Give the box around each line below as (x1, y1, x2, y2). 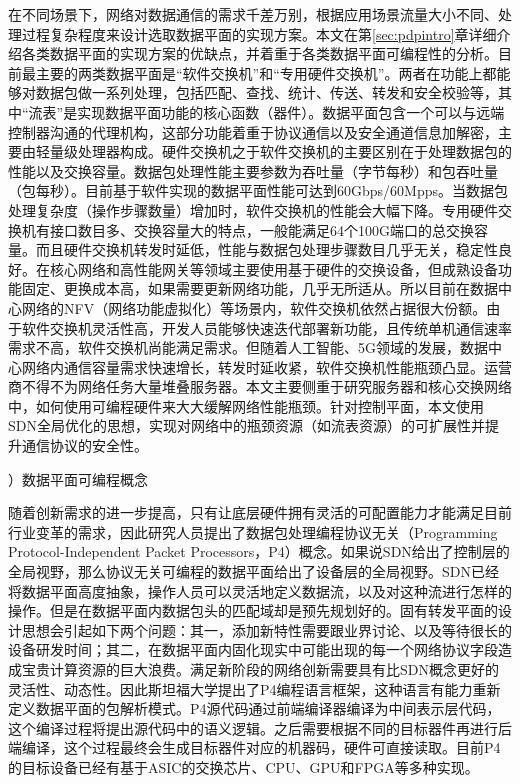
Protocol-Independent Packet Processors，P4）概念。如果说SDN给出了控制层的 (8, 541, 510, 562)
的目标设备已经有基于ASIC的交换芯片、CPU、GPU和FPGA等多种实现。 (8, 756, 479, 777)
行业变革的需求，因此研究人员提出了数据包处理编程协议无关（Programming (8, 521, 498, 542)
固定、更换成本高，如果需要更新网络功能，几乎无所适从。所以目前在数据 (21, 278, 498, 299)
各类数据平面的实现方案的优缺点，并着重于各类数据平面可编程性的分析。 (21, 43, 498, 64)
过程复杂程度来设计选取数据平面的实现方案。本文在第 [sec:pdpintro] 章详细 (21, 23, 497, 44)
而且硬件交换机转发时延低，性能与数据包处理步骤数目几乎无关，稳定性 (35, 239, 498, 260)
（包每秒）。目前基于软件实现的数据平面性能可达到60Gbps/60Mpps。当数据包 (8, 180, 508, 201)
